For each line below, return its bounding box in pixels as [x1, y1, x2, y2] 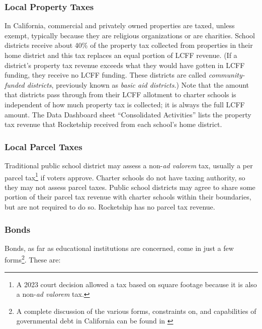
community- [208, 70, 245, 80]
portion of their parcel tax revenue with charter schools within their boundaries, [5, 191, 251, 202]
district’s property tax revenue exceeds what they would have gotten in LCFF [5, 59, 245, 70]
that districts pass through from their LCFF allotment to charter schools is [5, 89, 236, 100]
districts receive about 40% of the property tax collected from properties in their [5, 40, 253, 50]
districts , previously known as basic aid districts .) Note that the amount [27, 79, 249, 90]
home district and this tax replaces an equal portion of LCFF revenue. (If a [5, 50, 237, 60]
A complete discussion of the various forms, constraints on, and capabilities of [16, 305, 256, 316]
